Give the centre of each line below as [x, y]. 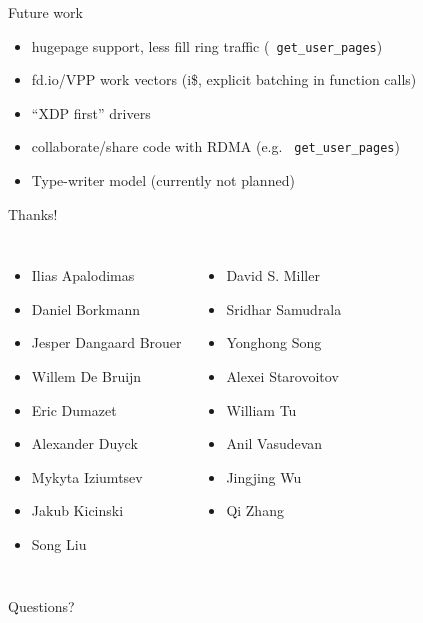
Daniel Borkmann [85, 308]
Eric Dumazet [74, 409]
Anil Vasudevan [274, 443]
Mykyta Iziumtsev [87, 476]
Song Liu [59, 544]
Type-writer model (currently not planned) [163, 180]
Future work [45, 12]
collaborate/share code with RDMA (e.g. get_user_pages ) [215, 146]
